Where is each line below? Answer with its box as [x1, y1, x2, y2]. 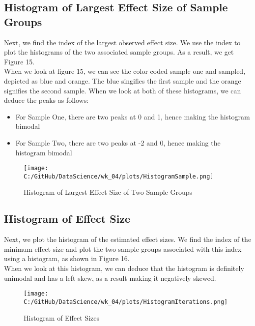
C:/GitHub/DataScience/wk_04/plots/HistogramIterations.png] [24, 298, 228, 305]
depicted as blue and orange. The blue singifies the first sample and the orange [4, 75, 241, 86]
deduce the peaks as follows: [4, 95, 89, 105]
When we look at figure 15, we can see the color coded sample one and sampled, [4, 66, 246, 76]
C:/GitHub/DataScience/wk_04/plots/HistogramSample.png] [24, 173, 214, 180]
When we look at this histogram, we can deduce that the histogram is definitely [4, 263, 244, 273]
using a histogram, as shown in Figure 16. [4, 253, 130, 264]
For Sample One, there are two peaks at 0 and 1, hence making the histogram [15, 111, 250, 121]
